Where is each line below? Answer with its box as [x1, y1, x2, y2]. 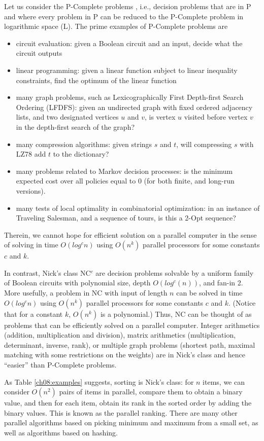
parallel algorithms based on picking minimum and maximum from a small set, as [4, 417, 258, 428]
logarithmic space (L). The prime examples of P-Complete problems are [4, 21, 228, 31]
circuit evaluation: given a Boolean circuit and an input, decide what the [16, 38, 243, 48]
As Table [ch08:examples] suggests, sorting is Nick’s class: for [4, 376, 194, 387]
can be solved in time [176, 287, 243, 298]
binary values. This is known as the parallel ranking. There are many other [4, 407, 238, 418]
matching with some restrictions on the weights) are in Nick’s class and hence [4, 349, 246, 360]
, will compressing [176, 138, 232, 149]
